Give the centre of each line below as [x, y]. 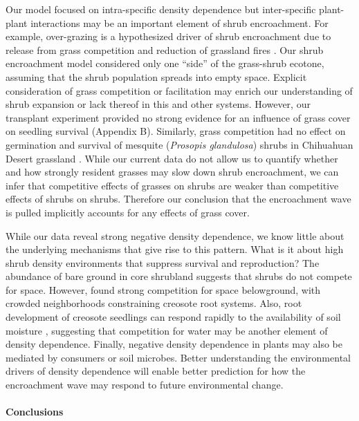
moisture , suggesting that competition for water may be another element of [167, 330]
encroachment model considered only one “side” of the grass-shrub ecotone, [165, 63]
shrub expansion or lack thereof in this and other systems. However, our [158, 104]
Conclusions [35, 412]
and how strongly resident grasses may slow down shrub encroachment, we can [172, 172]
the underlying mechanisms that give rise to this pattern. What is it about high [175, 249]
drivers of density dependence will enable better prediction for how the [156, 371]
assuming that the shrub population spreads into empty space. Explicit [156, 76]
